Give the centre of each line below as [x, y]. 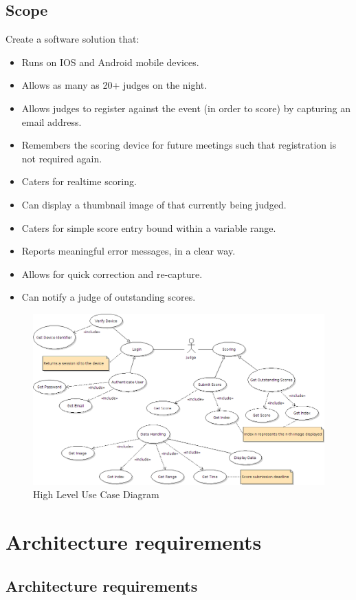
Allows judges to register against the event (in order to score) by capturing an [186, 108]
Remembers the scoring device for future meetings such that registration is [179, 145]
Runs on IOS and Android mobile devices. [110, 62]
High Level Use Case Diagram [96, 494]
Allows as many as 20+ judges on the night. [114, 85]
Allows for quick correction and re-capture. [112, 274]
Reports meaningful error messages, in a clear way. [129, 251]
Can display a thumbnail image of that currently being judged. [154, 204]
